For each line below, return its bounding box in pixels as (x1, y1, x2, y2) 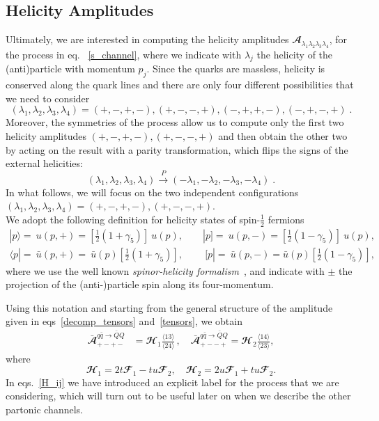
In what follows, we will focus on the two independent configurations (6, 184, 299, 199)
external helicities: (6, 156, 83, 170)
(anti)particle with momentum (6, 61, 135, 76)
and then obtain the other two (218, 128, 348, 143)
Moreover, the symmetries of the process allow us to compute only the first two (6, 115, 344, 129)
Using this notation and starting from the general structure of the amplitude (6, 300, 333, 315)
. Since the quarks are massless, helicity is (146, 61, 325, 76)
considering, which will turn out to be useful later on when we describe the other (6, 388, 351, 403)
